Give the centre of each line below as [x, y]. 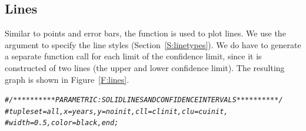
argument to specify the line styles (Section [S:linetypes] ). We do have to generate [153, 44]
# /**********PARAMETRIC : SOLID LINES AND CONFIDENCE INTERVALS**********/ [144, 100]
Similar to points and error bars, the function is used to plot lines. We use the [145, 33]
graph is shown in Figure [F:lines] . [67, 79]
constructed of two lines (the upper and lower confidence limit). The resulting [145, 67]
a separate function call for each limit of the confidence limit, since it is [133, 56]
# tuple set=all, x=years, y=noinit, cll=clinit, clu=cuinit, [117, 111]
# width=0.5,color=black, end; [62, 123]
